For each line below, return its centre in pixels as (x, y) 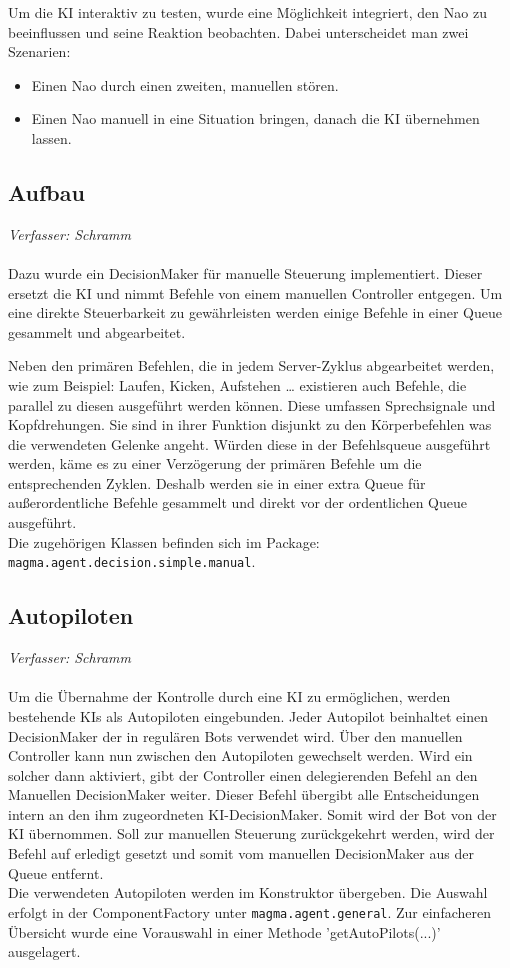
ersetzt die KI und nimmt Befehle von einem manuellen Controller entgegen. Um (255, 292)
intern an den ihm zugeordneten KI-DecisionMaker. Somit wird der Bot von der (252, 813)
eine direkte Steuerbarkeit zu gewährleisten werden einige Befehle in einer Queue (255, 312)
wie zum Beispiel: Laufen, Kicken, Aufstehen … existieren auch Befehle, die (237, 384)
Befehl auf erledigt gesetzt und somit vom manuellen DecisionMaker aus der (241, 853)
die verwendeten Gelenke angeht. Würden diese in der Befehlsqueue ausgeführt (249, 443)
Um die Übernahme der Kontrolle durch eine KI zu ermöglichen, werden (229, 696)
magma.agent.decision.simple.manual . (132, 561)
